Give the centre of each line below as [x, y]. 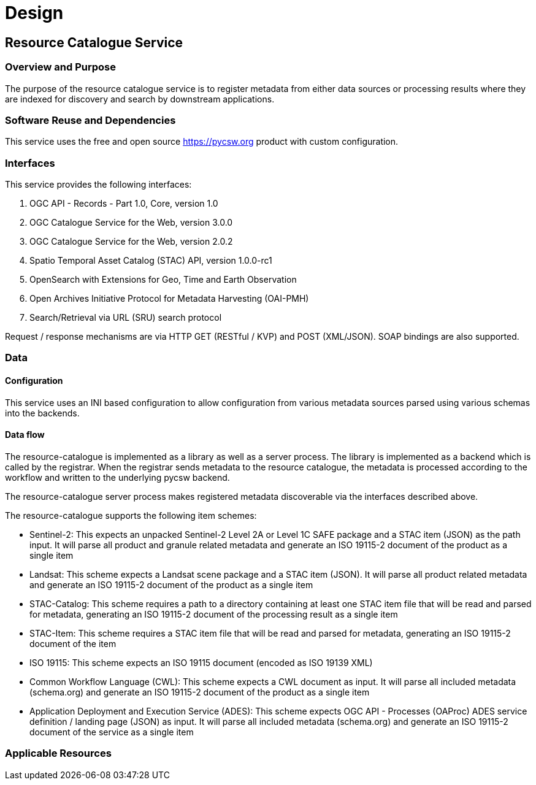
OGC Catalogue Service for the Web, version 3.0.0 [131, 223]
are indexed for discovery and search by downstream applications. [140, 99]
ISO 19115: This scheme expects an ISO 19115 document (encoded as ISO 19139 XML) [201, 662]
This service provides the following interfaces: [98, 185]
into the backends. [42, 413]
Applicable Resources [58, 753]
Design [34, 13]
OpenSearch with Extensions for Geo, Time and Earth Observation [163, 280]
